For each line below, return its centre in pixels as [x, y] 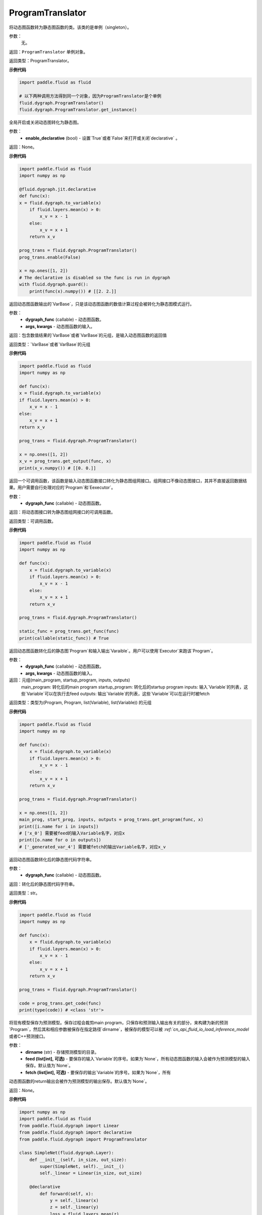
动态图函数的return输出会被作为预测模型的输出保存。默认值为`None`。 [79, 1081]
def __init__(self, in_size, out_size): [78, 1160]
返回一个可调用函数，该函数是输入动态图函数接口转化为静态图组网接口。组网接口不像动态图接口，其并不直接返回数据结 [128, 481]
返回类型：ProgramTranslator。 [40, 61]
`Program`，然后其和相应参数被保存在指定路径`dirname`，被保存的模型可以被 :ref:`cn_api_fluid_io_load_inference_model [129, 1029]
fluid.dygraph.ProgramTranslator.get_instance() [78, 110]
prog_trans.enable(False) [50, 257]
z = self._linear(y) [74, 1207]
